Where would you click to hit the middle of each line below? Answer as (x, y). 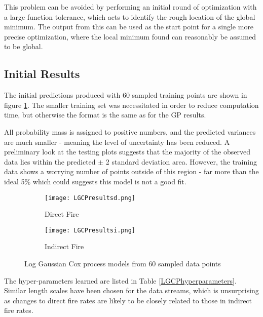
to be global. (24, 46)
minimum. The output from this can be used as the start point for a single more (129, 27)
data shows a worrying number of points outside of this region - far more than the (131, 171)
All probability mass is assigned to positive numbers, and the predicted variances (130, 131)
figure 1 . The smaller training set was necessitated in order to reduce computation (131, 105)
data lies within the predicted (50, 161)
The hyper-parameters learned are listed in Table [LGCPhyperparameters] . (120, 280)
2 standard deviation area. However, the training (181, 161)
